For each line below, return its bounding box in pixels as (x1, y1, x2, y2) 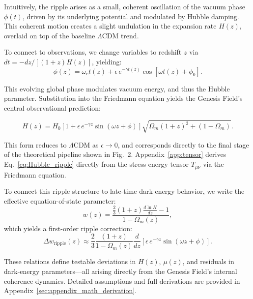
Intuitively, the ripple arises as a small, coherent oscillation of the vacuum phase (4, 1, 245, 11)
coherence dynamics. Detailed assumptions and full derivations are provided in (4, 275, 240, 286)
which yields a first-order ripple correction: (4, 223, 132, 233)
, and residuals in (182, 256, 234, 267)
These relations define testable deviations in (4, 256, 136, 267)
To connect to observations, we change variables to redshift (4, 47, 182, 57)
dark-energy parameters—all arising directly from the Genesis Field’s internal (4, 266, 237, 276)
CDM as (73, 139, 99, 149)
